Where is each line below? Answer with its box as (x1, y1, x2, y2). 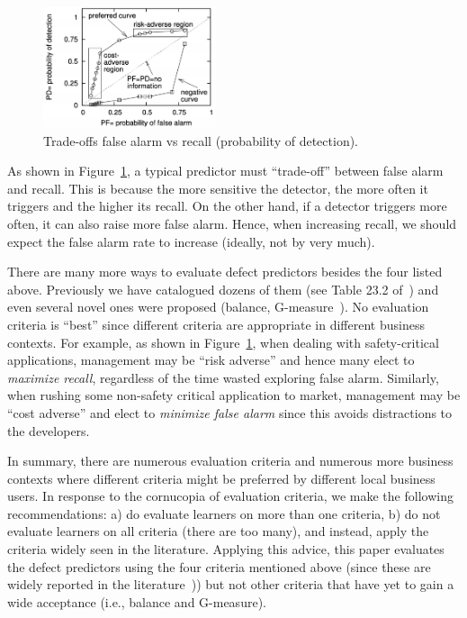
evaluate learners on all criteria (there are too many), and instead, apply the (7, 522, 429, 541)
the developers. (7, 421, 90, 440)
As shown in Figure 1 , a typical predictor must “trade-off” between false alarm (7, 161, 444, 180)
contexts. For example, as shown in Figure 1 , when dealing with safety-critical (7, 332, 439, 351)
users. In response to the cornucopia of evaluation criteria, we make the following (7, 486, 454, 505)
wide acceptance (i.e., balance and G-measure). (7, 592, 266, 611)
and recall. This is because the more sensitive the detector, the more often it (7, 178, 428, 197)
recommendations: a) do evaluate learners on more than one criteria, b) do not (7, 504, 441, 523)
